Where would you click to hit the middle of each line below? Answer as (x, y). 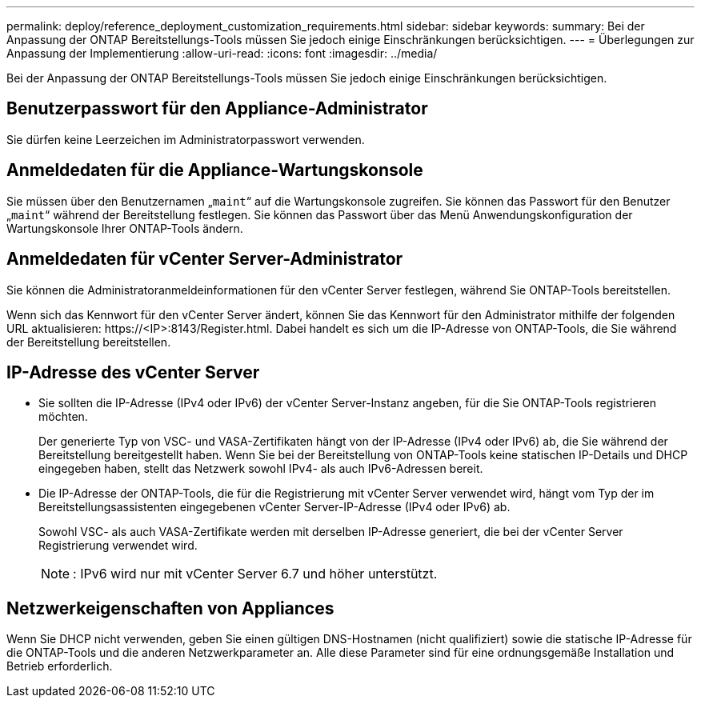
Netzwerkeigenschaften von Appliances (170, 608)
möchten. (63, 417)
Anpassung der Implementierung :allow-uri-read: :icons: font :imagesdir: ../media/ (222, 53)
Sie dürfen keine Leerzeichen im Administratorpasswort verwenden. (186, 139)
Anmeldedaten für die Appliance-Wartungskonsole (215, 170)
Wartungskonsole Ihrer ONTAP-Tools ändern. (125, 228)
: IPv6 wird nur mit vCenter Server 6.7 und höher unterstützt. (255, 574)
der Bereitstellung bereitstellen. (89, 342)
